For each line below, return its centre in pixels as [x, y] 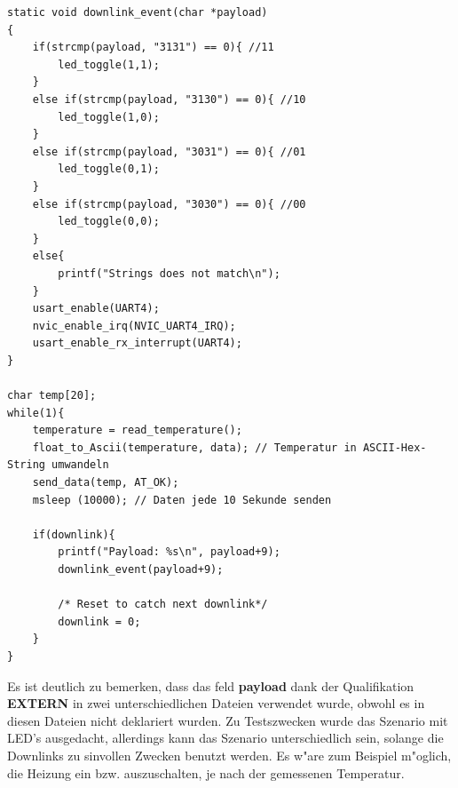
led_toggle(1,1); [109, 64]
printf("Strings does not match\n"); [169, 273]
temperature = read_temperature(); [137, 430]
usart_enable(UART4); [96, 309]
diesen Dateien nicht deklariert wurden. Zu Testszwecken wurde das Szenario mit [228, 720]
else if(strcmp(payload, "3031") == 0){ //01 [169, 151]
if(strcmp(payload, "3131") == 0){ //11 [153, 48]
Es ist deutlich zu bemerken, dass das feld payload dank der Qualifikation [211, 685]
